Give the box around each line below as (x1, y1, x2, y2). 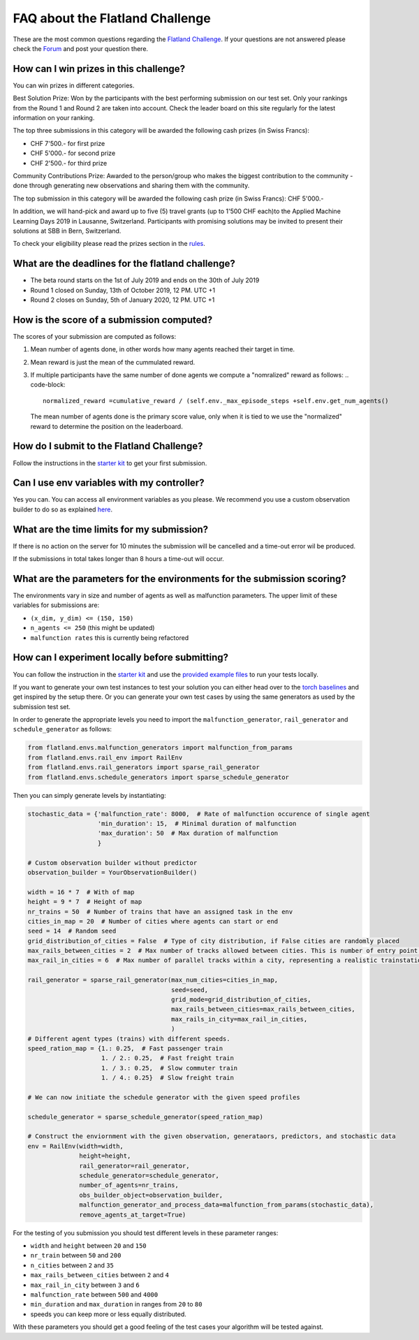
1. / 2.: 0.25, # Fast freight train (101, 1054, 234, 1062)
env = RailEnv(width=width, (27, 1142, 124, 1150)
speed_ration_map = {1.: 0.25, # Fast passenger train (27, 1044, 223, 1052)
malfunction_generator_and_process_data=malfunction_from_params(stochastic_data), (79, 1201, 374, 1209)
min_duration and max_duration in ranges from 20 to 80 (30, 1300, 203, 1309)
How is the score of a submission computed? (13, 314, 213, 326)
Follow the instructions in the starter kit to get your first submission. (13, 458, 207, 467)
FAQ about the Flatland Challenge (13, 10, 211, 26)
